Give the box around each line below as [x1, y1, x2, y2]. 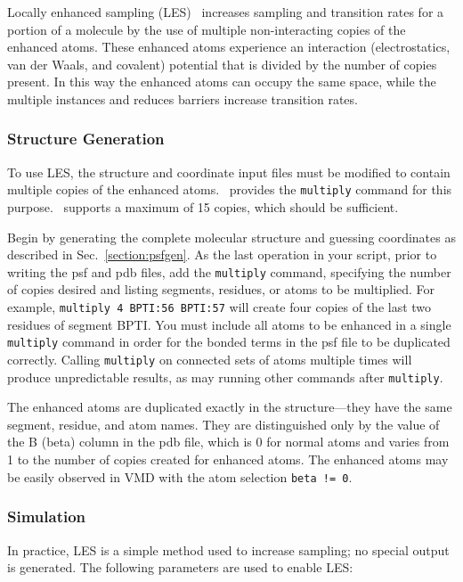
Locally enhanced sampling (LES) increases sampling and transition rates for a [7, 3, 444, 20]
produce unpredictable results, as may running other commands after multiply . [7, 367, 443, 386]
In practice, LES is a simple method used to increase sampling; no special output [7, 540, 450, 559]
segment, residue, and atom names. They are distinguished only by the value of [7, 414, 440, 433]
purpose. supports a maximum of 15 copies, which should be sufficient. [7, 198, 399, 217]
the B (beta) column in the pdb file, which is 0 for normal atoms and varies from [7, 432, 450, 451]
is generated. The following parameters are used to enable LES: [7, 558, 353, 577]
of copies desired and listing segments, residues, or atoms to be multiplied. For [7, 280, 435, 299]
